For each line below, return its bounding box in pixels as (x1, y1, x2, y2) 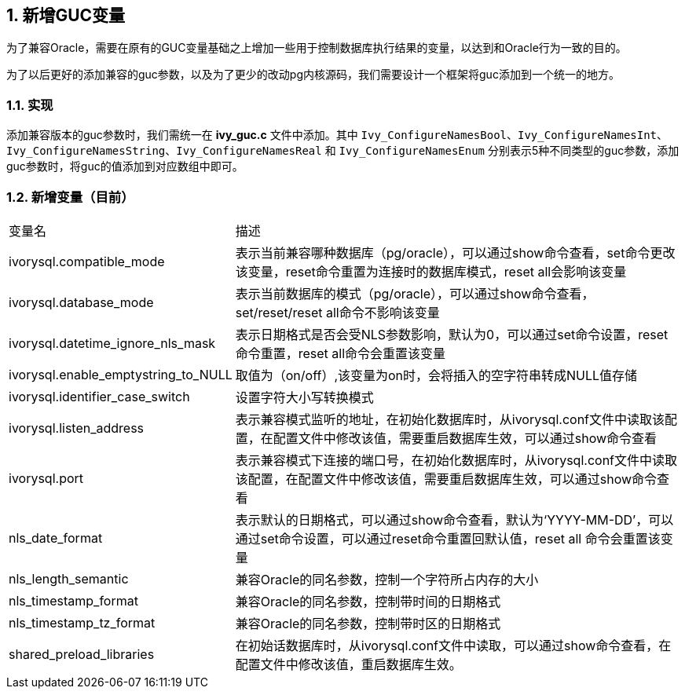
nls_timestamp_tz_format (9, 614, 156, 631)
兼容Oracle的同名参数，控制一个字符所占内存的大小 (235, 571, 539, 587)
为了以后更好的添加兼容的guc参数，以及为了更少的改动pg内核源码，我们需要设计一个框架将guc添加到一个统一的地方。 (6, 68, 620, 82)
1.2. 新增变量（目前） (6, 188, 134, 205)
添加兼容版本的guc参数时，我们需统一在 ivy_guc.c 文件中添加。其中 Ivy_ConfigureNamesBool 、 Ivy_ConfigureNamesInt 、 (6, 128, 669, 142)
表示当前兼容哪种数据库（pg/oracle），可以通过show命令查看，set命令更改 (235, 244, 676, 261)
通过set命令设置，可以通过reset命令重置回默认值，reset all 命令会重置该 (235, 530, 661, 547)
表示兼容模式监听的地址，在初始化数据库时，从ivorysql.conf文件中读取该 (235, 411, 665, 427)
